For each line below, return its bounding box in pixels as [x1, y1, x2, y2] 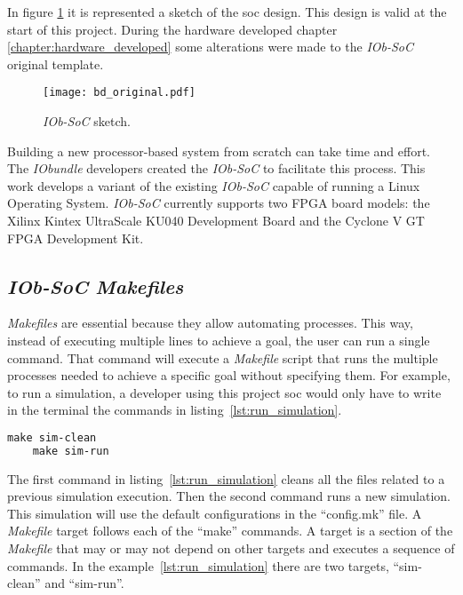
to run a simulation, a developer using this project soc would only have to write [7, 383, 442, 401]
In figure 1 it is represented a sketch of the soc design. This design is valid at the [7, 3, 447, 20]
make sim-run [32, 444, 109, 457]
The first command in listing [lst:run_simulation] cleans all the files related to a [7, 469, 445, 488]
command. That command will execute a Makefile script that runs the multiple [7, 348, 438, 367]
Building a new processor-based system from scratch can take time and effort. [7, 141, 431, 160]
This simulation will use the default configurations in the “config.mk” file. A [7, 504, 422, 522]
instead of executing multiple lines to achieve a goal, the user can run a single [7, 330, 430, 349]
